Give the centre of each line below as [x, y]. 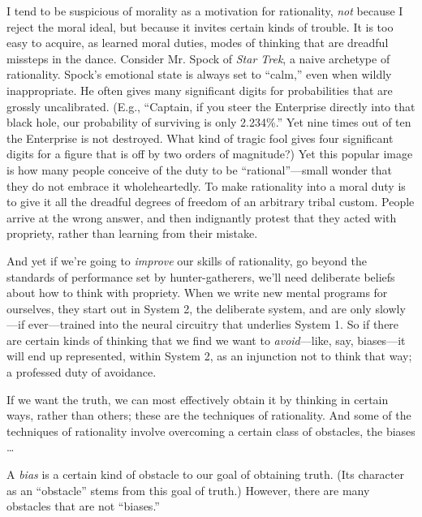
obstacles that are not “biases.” [83, 506]
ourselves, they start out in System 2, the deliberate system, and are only [189, 308]
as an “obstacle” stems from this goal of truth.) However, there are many [188, 490]
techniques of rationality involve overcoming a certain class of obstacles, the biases [211, 431]
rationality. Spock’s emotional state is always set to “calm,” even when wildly [199, 74]
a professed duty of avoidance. [82, 372]
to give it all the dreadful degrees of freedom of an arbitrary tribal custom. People [211, 202]
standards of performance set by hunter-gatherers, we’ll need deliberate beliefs [201, 276]
